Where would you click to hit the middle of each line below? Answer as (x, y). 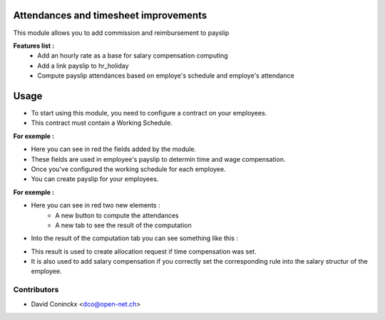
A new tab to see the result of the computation (123, 225)
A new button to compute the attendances (117, 215)
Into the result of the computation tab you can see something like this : (135, 238)
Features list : (34, 46)
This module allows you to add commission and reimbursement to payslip (121, 33)
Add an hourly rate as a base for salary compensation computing (133, 56)
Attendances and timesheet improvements (110, 15)
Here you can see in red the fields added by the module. (113, 149)
